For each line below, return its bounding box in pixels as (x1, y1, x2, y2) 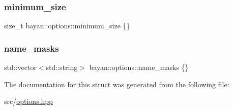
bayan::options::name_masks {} (89, 62, 189, 72)
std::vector (4, 62, 37, 72)
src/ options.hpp (4, 96, 53, 106)
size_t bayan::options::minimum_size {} (4, 20, 130, 31)
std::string (46, 62, 78, 72)
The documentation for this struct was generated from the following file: (4, 79, 229, 89)
